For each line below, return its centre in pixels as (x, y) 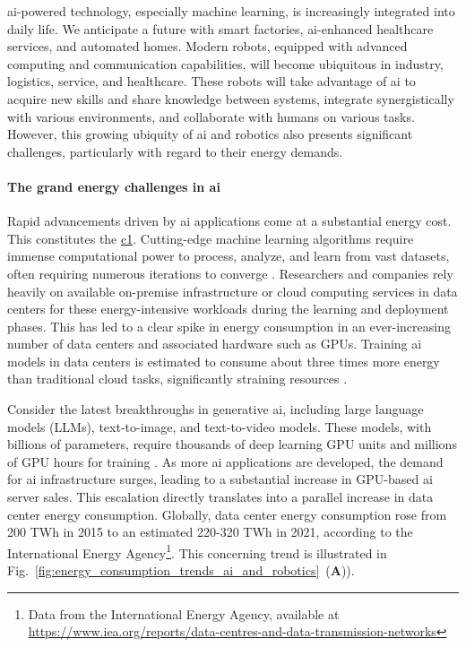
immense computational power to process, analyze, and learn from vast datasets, (229, 256)
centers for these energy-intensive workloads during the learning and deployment (228, 309)
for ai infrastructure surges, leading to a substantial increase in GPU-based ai (220, 479)
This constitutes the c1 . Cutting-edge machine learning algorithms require (211, 238)
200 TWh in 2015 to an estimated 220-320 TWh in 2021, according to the (210, 532)
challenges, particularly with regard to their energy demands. (175, 151)
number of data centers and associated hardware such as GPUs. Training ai (215, 344)
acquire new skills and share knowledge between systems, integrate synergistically (231, 98)
